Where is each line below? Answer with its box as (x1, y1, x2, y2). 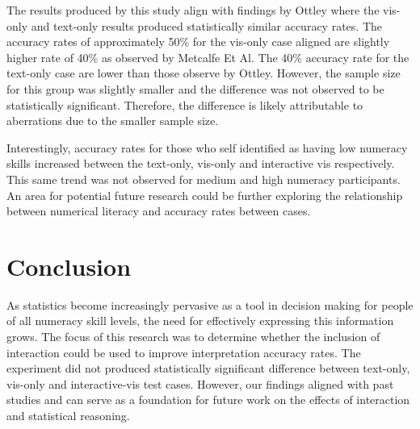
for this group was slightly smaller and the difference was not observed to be (6, 80, 384, 97)
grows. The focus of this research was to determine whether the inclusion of (6, 328, 380, 345)
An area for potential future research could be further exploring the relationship (6, 186, 403, 203)
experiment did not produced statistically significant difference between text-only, (6, 360, 410, 377)
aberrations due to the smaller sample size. (6, 112, 219, 129)
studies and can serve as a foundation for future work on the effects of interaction (6, 391, 410, 408)
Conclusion (6, 249, 132, 282)
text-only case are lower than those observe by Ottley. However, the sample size (6, 65, 401, 81)
